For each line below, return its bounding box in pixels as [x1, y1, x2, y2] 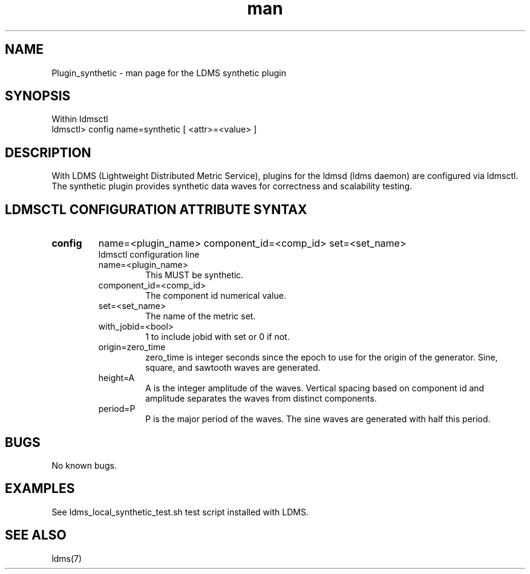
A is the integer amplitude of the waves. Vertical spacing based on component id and [145, 383, 485, 394]
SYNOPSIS [5, 88, 71, 104]
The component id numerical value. [145, 290, 286, 301]
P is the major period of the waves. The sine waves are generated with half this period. [145, 414, 491, 425]
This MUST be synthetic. [145, 270, 244, 281]
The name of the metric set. [145, 311, 256, 322]
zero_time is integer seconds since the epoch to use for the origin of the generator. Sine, [145, 352, 498, 363]
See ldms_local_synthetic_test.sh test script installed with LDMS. [51, 506, 309, 517]
